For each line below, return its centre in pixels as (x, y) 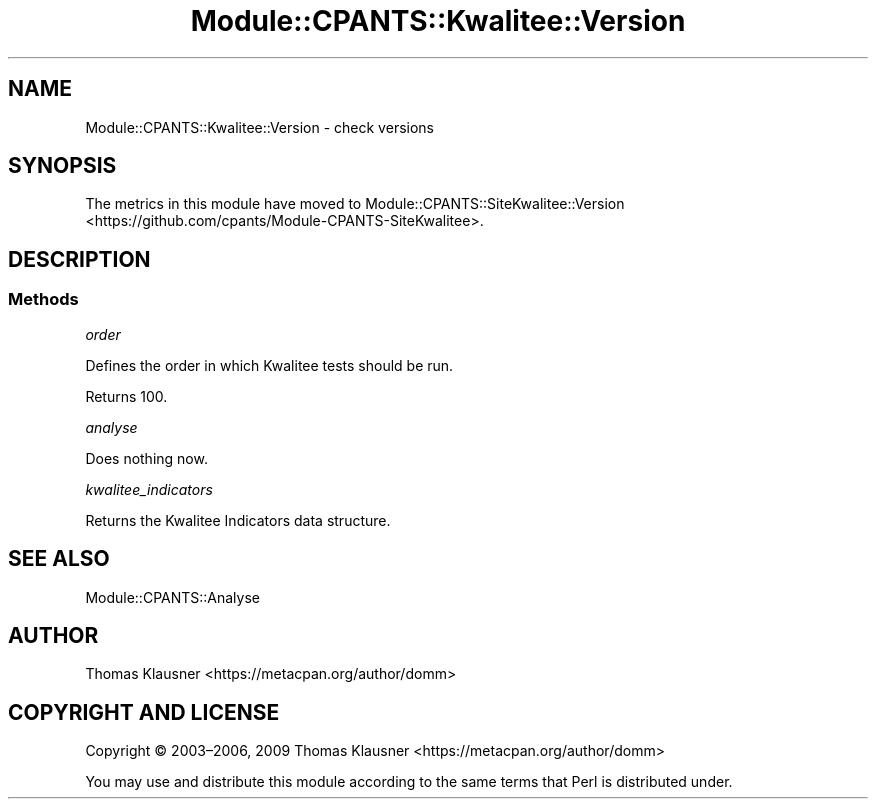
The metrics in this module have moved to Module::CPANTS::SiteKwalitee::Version (355, 204)
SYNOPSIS (62, 166)
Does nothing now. (146, 458)
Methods (43, 299)
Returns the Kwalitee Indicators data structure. (238, 520)
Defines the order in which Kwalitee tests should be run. (269, 365)
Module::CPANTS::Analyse (173, 597)
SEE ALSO (59, 559)
